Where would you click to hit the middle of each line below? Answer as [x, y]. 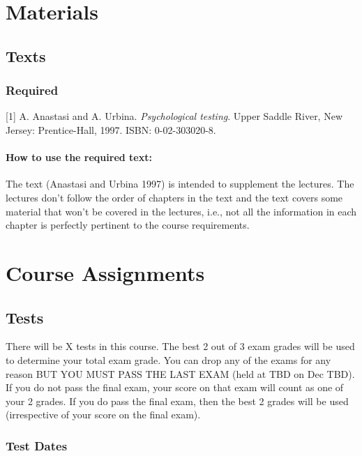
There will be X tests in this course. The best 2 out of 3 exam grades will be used [180, 346]
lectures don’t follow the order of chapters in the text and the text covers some [174, 197]
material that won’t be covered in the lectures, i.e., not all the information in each [181, 211]
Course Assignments [105, 272]
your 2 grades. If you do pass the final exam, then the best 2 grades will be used [177, 401]
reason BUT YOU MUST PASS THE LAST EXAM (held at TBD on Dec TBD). [180, 373]
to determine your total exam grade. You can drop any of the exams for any [168, 359]
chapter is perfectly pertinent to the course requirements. [128, 225]
